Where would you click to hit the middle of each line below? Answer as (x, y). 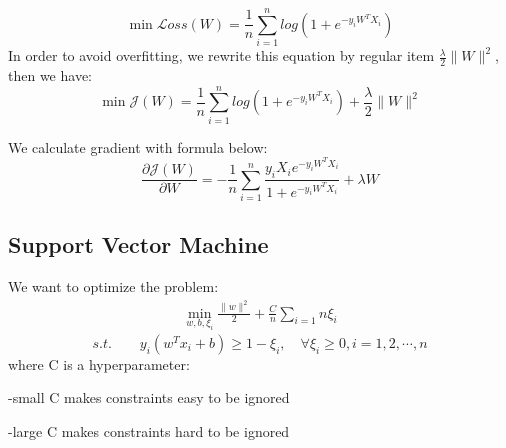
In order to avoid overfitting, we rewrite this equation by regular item (221, 55)
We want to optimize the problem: (113, 286)
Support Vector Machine (138, 244)
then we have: (50, 74)
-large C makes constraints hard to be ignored (149, 430)
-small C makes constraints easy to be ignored (149, 397)
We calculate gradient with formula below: (138, 146)
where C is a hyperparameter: (99, 363)
